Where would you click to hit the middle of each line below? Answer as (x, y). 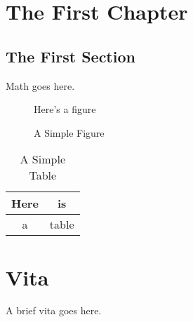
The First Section (71, 56)
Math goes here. (40, 85)
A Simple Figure (69, 132)
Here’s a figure (65, 109)
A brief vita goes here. (54, 310)
